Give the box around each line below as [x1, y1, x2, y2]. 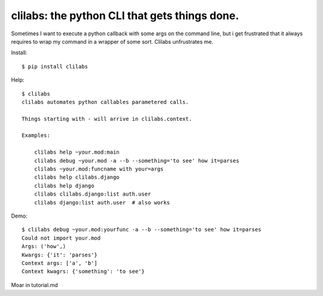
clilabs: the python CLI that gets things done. [11, 9, 239, 22]
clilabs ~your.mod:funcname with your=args [33, 166, 164, 173]
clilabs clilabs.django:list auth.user [33, 191, 151, 197]
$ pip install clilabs [22, 63, 89, 70]
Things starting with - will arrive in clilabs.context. [22, 115, 193, 122]
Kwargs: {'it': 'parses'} [22, 251, 98, 258]
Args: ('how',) [22, 243, 66, 250]
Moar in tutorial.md [11, 281, 58, 288]
